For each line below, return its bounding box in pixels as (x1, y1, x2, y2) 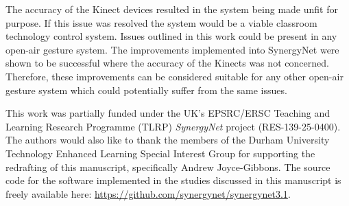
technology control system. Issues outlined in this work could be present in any (5, 29, 337, 43)
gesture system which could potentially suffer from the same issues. (5, 82, 287, 97)
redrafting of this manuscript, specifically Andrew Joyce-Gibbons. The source (5, 159, 330, 174)
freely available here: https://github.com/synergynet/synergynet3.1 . (5, 186, 291, 201)
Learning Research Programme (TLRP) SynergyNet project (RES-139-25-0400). (5, 119, 341, 133)
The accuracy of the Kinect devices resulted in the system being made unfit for (5, 2, 338, 16)
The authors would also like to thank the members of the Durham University (5, 133, 330, 147)
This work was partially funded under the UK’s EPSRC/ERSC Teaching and (5, 106, 330, 120)
